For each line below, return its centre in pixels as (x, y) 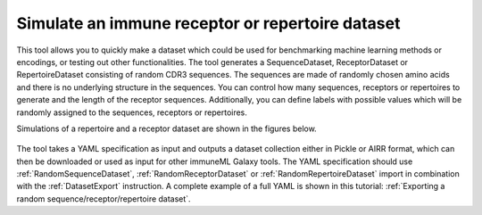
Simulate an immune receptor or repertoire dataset (208, 23)
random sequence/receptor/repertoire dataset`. (104, 198)
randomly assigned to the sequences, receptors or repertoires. (132, 112)
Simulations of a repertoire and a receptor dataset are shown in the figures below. (166, 128)
